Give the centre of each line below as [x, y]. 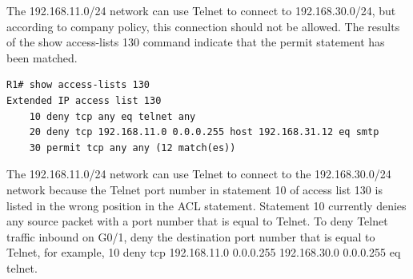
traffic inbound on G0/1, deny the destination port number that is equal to [191, 236]
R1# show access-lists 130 [78, 85]
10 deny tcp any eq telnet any [112, 116]
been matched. [42, 57]
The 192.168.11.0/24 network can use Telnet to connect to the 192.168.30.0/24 [199, 174]
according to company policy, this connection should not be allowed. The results [203, 26]
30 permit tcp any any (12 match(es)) [132, 147]
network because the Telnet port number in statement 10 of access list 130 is [194, 189]
